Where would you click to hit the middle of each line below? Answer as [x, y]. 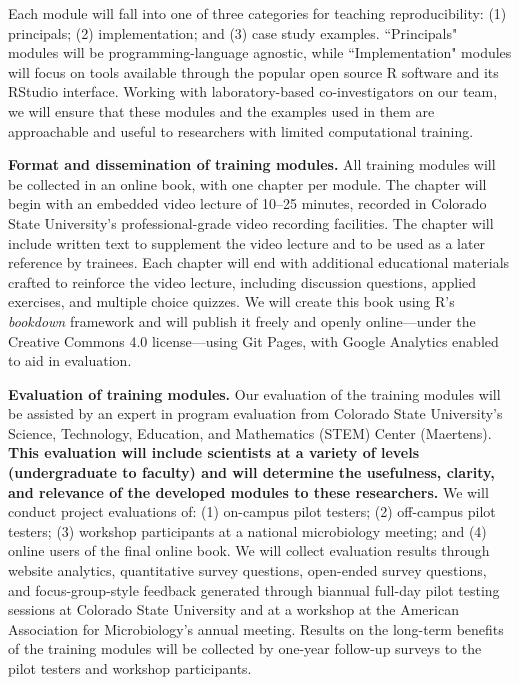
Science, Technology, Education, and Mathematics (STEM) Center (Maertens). [250, 432]
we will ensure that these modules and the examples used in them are [221, 110]
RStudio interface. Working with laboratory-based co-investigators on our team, [253, 91]
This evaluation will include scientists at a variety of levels [214, 452]
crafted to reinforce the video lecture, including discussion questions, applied [242, 281]
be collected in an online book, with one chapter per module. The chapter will [247, 183]
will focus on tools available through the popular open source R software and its [253, 71]
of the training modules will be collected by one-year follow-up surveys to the [245, 648]
